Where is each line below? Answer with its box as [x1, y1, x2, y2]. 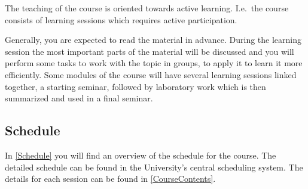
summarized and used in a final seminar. [5, 92, 153, 104]
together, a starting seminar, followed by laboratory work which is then [5, 80, 266, 92]
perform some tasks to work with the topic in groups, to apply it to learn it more [5, 57, 303, 69]
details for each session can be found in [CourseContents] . [5, 172, 216, 185]
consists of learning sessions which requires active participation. [5, 13, 237, 26]
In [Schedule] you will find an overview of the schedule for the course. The [5, 148, 276, 161]
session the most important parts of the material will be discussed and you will [5, 45, 294, 57]
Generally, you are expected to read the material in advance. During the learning [5, 33, 301, 46]
